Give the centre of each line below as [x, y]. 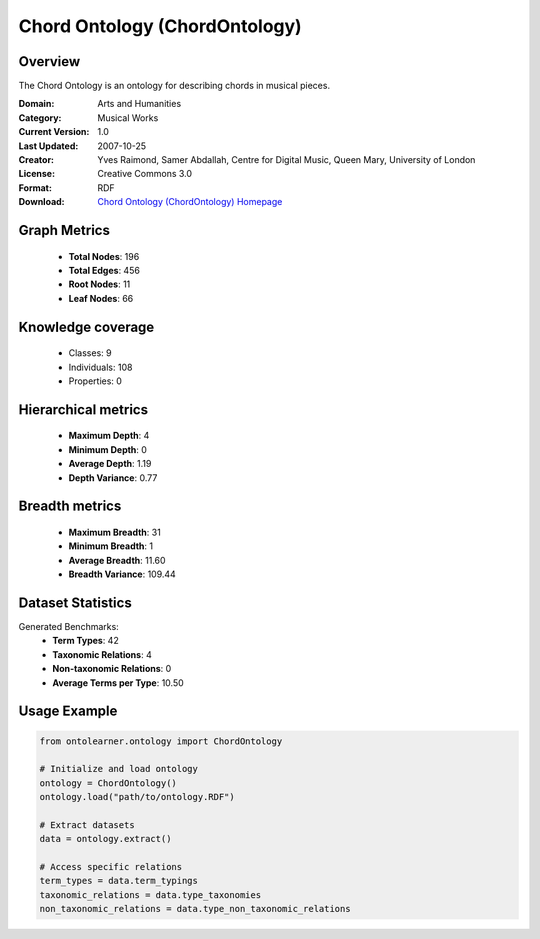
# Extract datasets [87, 824]
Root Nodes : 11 [99, 284]
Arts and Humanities [139, 104]
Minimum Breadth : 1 [111, 546]
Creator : [36, 160]
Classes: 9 [90, 353]
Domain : [36, 104]
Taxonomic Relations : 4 [102, 654]
